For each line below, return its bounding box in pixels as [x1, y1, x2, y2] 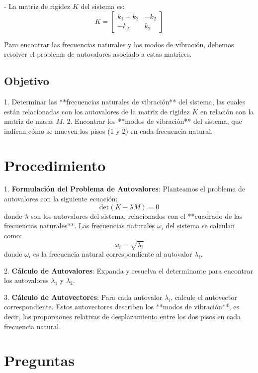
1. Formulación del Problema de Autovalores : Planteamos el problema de [4, 184, 246, 194]
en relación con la [200, 106, 254, 116]
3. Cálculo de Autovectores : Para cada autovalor [4, 291, 163, 302]
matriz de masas [4, 116, 54, 126]
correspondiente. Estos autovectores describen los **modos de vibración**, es [4, 301, 240, 312]
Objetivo [4, 73, 49, 89]
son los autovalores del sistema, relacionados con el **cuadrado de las [31, 210, 243, 221]
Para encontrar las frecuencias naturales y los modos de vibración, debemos [4, 39, 234, 49]
